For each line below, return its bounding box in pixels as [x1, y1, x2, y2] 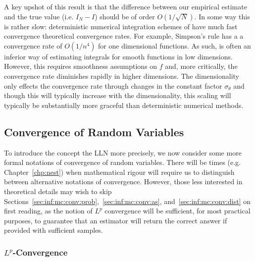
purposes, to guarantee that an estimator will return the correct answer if [4, 215, 227, 225]
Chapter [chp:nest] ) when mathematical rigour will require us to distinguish [4, 166, 235, 177]
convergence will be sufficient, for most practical [104, 206, 251, 216]
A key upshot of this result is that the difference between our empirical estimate [4, 1, 247, 11]
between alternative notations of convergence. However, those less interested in [4, 176, 243, 187]
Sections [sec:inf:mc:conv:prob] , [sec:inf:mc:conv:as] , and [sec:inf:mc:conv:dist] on [4, 196, 251, 206]
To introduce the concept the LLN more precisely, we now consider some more [4, 147, 242, 157]
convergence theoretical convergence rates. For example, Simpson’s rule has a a [4, 31, 244, 41]
